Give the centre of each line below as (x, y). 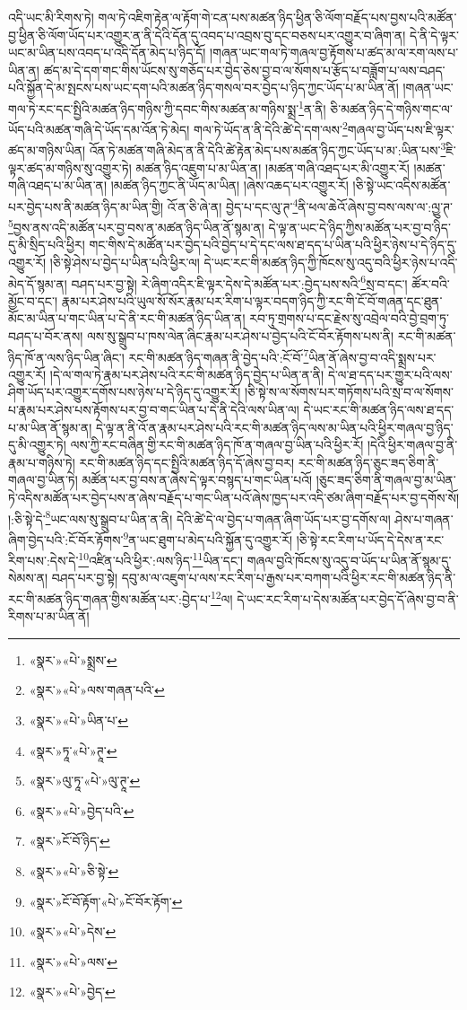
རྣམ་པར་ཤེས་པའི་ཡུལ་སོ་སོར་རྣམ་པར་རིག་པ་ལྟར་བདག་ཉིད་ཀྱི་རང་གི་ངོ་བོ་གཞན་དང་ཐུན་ (252, 300)
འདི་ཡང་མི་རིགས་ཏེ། (51, 17)
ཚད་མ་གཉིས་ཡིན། (47, 150)
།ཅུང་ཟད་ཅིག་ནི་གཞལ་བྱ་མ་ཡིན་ (386, 480)
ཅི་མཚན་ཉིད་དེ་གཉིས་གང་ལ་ (391, 108)
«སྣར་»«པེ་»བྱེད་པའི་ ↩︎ (82, 810)
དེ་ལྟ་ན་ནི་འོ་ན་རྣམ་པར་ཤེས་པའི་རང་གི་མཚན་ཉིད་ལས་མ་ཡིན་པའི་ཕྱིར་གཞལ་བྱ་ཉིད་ (275, 427)
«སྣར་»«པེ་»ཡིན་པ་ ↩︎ (79, 720)
